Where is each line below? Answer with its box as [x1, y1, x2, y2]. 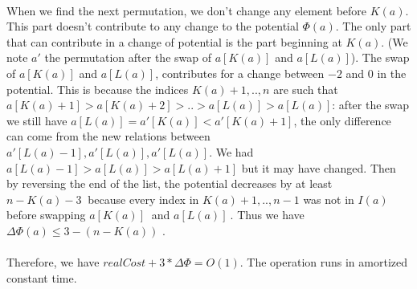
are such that [273, 80, 338, 97]
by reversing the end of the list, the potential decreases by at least [6, 175, 333, 192]
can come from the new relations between [6, 128, 211, 144]
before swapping [6, 206, 86, 223]
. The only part [335, 18, 411, 35]
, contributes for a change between [155, 64, 325, 81]
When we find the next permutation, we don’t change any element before [6, 2, 367, 18]
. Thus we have [230, 206, 305, 223]
